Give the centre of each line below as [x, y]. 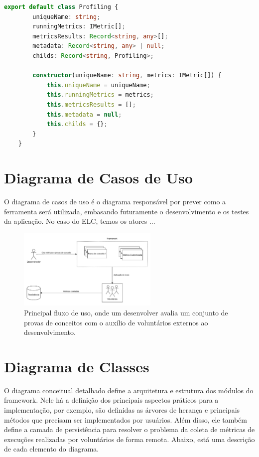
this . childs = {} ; [77, 124]
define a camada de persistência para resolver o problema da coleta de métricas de [129, 429]
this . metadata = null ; [84, 114]
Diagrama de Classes [77, 366]
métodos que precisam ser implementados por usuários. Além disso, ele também [126, 419]
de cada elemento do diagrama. [52, 449]
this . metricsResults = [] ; [91, 104]
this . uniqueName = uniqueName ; [98, 85]
